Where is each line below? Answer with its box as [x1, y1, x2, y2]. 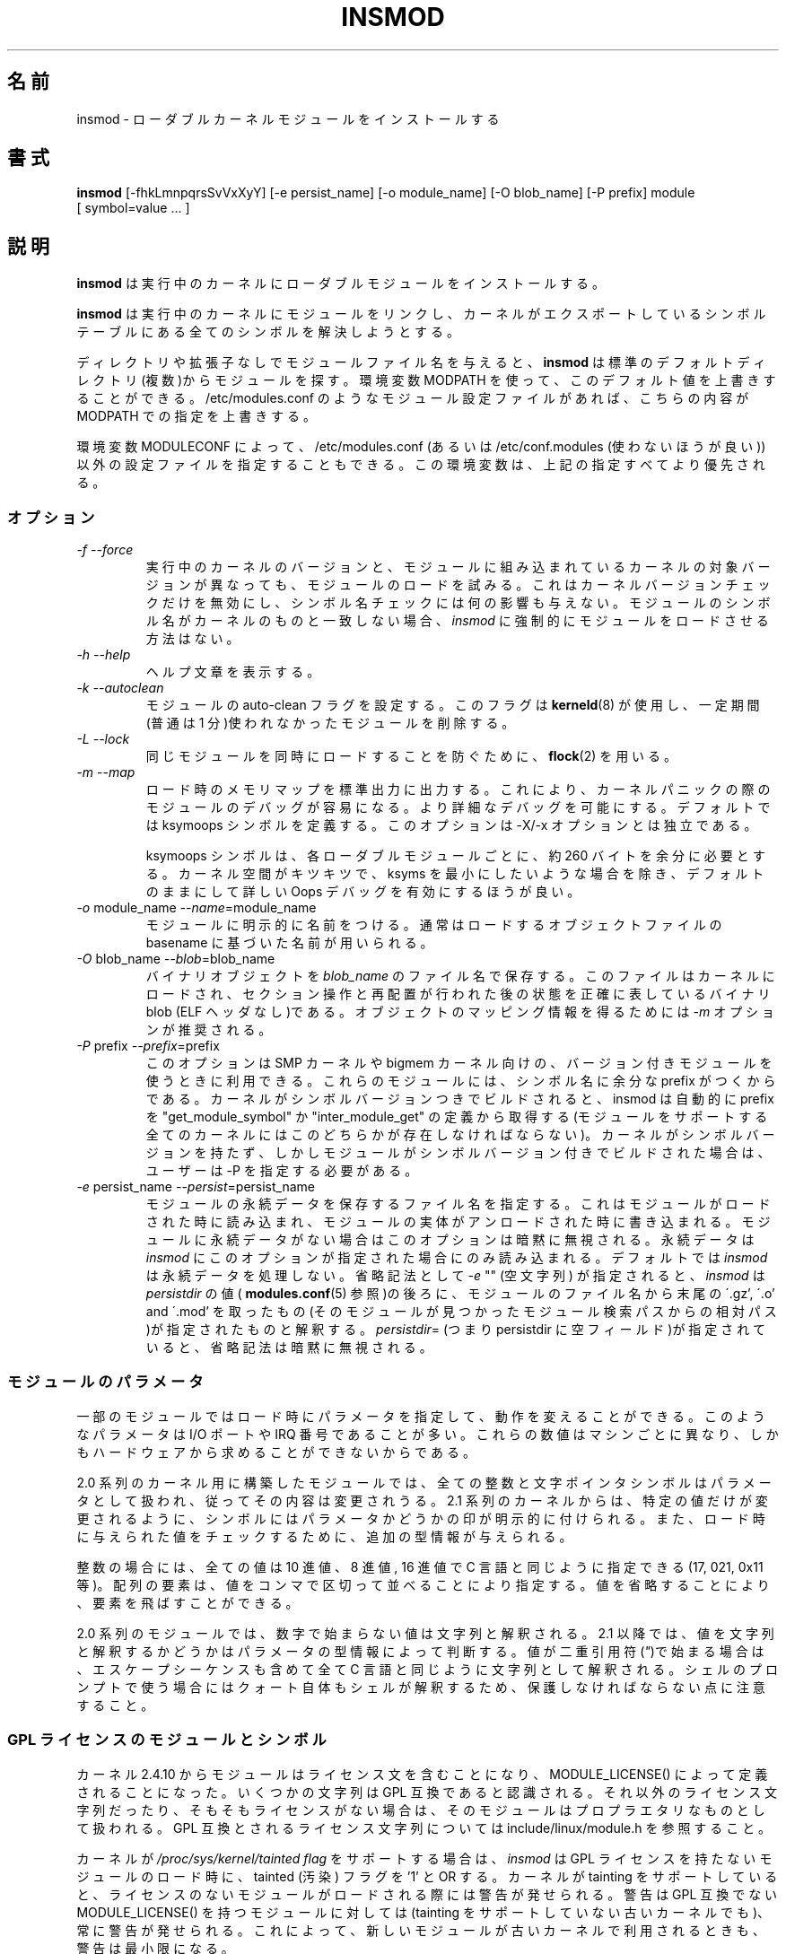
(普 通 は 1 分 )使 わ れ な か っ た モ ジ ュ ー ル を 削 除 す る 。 [145, 715, 515, 731]
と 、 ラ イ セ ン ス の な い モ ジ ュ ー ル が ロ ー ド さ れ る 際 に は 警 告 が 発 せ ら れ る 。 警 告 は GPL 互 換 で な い [76, 1886, 778, 1902]
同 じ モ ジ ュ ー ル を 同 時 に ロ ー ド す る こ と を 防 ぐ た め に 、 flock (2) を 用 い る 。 [145, 748, 677, 764]
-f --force [76, 542, 134, 558]
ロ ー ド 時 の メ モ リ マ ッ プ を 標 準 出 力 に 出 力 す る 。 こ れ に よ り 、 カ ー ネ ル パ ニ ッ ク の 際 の [145, 781, 771, 798]
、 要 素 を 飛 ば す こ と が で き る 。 [76, 1594, 299, 1610]
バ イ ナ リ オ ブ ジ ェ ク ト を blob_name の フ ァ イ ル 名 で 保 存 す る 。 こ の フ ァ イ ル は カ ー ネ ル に [145, 968, 775, 984]
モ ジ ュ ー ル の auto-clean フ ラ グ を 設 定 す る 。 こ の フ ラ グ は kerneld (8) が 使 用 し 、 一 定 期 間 [145, 697, 760, 713]
